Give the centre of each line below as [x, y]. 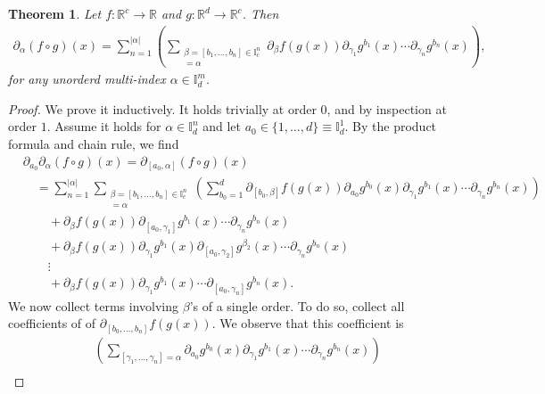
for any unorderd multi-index [87, 79]
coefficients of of [52, 323]
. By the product [391, 126]
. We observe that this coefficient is [308, 323]
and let [222, 126]
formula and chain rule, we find [94, 143]
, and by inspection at [387, 108]
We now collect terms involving [94, 305]
